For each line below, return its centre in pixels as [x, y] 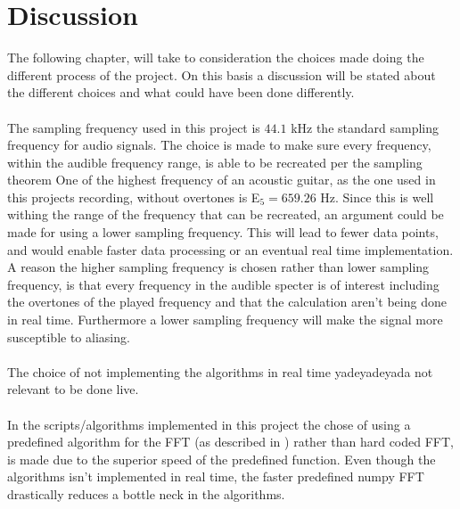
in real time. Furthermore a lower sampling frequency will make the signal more [225, 320]
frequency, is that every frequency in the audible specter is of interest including [223, 284]
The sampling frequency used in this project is [134, 127]
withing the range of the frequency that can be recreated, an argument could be [226, 214]
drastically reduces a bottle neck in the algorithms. [146, 493]
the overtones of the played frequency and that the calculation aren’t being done [227, 302]
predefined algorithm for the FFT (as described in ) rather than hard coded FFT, [230, 442]
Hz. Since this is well [377, 197]
